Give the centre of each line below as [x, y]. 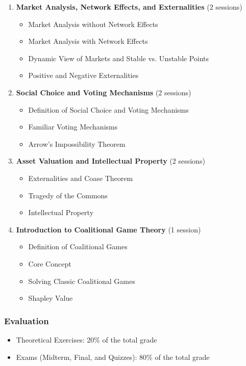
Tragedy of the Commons [68, 195]
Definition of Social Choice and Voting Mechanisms [108, 109]
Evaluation [27, 320]
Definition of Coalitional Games [78, 246]
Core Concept [50, 263]
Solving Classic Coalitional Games [82, 281]
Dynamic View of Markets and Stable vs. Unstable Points [119, 58]
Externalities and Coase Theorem [81, 178]
